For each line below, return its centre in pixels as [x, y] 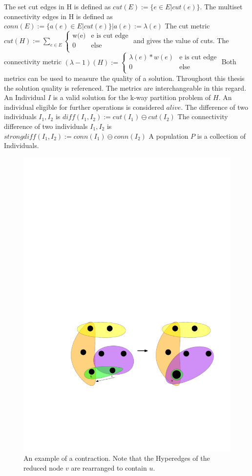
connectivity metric [33, 62]
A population [168, 136]
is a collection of [221, 136]
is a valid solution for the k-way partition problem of [132, 97]
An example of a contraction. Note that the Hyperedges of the [117, 458]
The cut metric [187, 26]
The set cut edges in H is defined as [57, 6]
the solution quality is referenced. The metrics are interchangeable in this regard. [125, 88]
